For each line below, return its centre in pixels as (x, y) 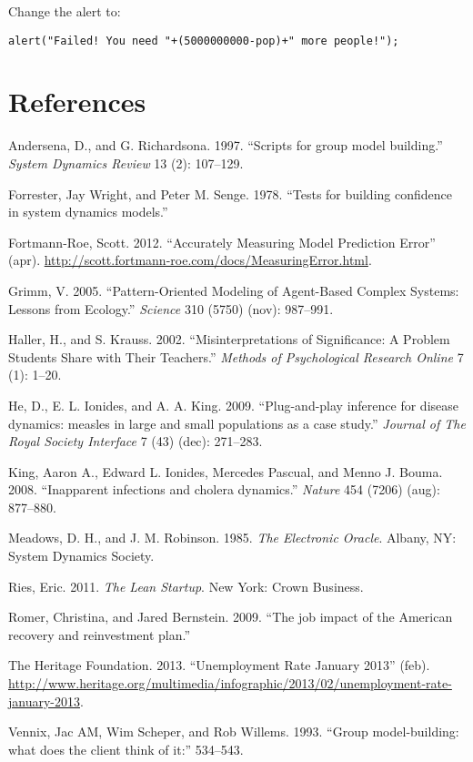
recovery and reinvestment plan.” (100, 634)
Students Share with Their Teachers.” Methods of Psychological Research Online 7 (236, 356)
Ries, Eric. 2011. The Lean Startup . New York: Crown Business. (186, 586)
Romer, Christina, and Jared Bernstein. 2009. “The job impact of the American (231, 617)
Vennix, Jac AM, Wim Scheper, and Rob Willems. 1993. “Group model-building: (234, 732)
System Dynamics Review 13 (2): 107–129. (126, 163)
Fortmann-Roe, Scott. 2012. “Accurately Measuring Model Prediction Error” (222, 242)
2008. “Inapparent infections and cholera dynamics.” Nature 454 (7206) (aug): (224, 489)
